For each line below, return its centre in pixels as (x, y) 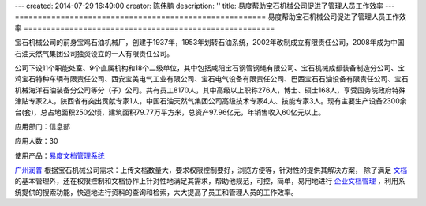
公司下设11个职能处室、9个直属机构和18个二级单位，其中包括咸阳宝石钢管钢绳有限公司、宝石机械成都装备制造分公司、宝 (210, 68)
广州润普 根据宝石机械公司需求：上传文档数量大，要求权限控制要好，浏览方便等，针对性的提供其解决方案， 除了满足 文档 (211, 170)
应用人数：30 (36, 141)
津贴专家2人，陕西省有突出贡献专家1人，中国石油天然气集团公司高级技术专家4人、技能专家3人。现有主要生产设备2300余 (211, 101)
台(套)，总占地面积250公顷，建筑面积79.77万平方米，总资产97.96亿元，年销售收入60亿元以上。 (170, 112)
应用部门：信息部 (42, 126)
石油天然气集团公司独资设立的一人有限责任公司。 (94, 53)
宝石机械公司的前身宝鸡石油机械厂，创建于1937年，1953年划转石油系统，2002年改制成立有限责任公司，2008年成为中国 (209, 43)
